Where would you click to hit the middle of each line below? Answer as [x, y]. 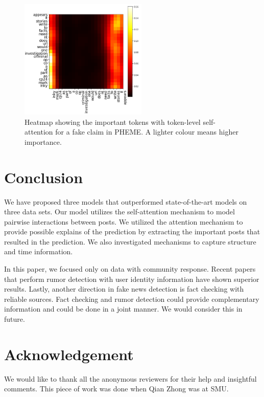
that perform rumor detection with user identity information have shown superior [132, 279]
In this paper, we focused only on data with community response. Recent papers [130, 269]
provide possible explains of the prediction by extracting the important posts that [132, 231]
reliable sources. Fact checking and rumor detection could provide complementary [132, 299]
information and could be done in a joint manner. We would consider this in [123, 309]
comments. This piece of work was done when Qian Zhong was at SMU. [116, 389]
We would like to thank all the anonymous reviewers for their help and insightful [130, 378]
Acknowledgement [69, 354]
